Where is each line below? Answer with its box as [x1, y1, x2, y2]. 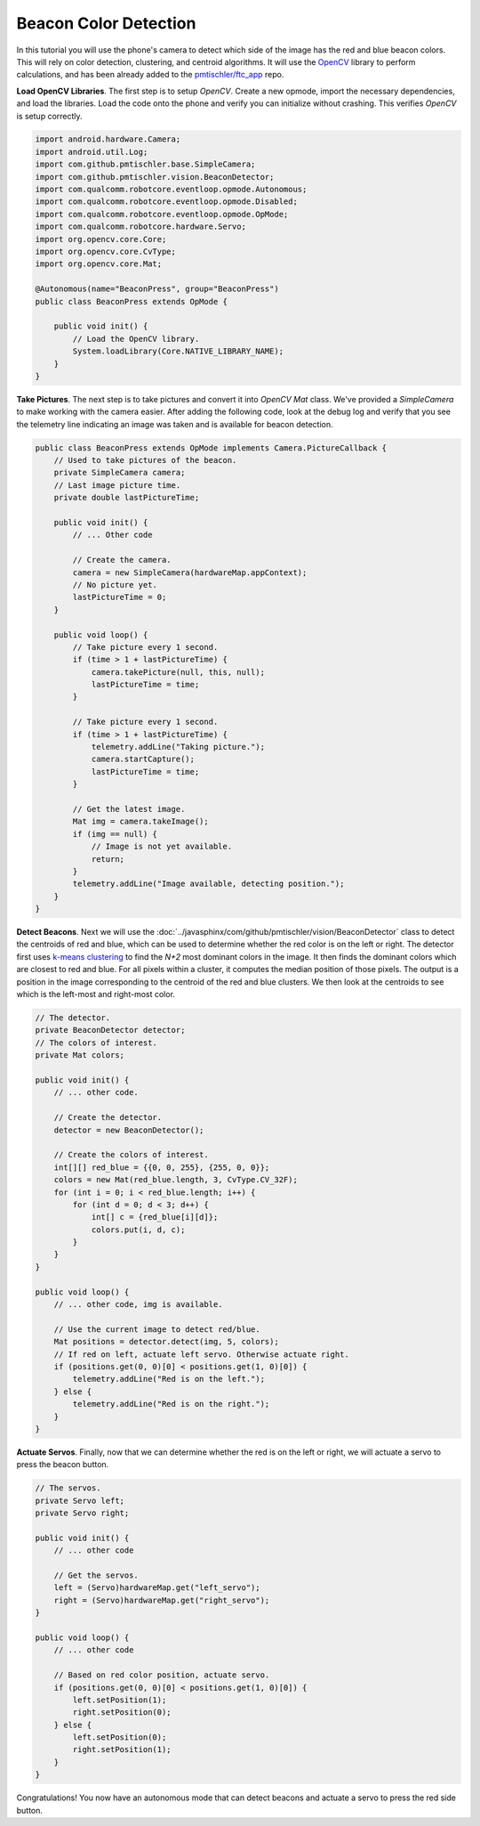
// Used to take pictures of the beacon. [53, 455, 237, 466]
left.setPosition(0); [72, 1733, 167, 1742]
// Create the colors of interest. [53, 1149, 209, 1160]
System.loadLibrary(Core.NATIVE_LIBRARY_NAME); [72, 346, 284, 356]
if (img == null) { [72, 829, 157, 839]
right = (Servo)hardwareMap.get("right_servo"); [53, 1595, 270, 1605]
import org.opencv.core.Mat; [35, 259, 163, 269]
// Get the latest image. [72, 804, 186, 814]
